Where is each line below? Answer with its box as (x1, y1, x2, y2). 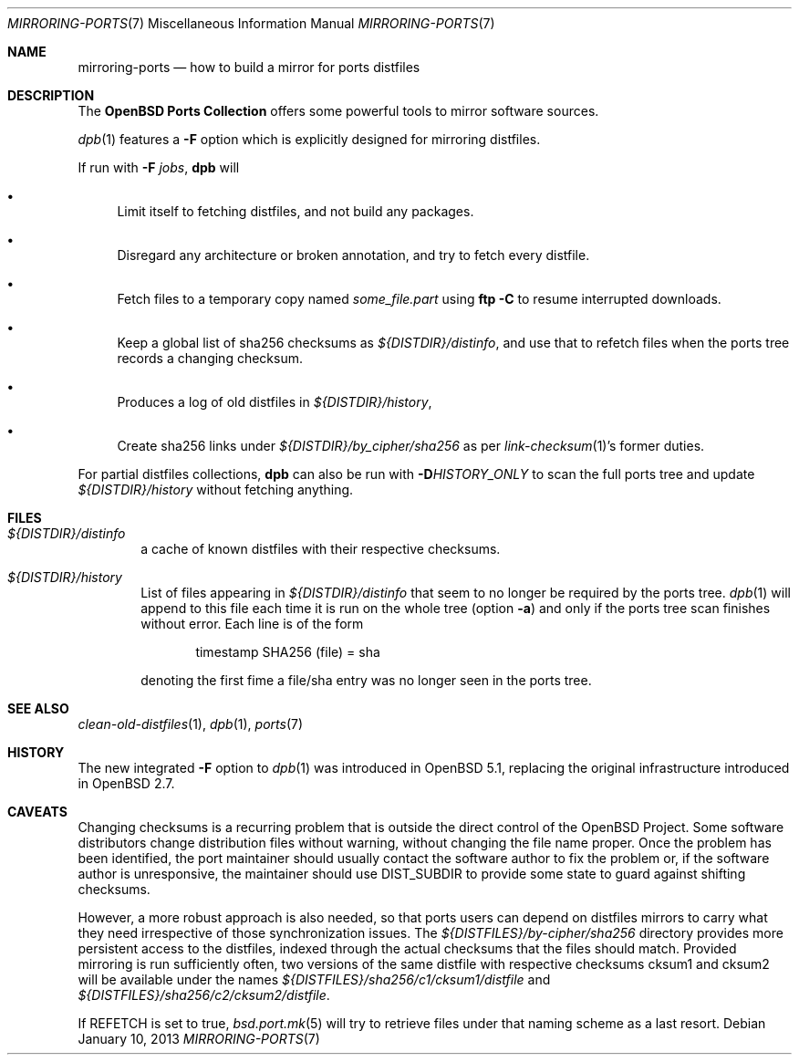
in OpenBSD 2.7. (78, 776, 175, 791)
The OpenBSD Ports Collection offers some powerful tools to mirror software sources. (78, 103, 599, 119)
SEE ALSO (7, 701, 69, 716)
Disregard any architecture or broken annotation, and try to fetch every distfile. (117, 247, 590, 263)
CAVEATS (7, 804, 67, 819)
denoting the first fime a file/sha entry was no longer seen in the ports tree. (140, 672, 592, 688)
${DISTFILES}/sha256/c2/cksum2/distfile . (78, 987, 330, 1003)
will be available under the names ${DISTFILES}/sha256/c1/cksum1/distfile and (78, 972, 551, 987)
